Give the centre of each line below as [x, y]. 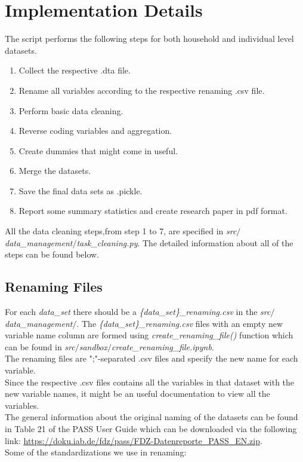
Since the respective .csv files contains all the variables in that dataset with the [150, 382]
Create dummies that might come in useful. [98, 150]
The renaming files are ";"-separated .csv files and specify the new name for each [151, 358]
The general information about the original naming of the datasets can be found [151, 417]
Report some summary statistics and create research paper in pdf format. [153, 211]
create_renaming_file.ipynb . [163, 346]
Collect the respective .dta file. [75, 70]
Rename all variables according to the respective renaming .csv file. [142, 90]
